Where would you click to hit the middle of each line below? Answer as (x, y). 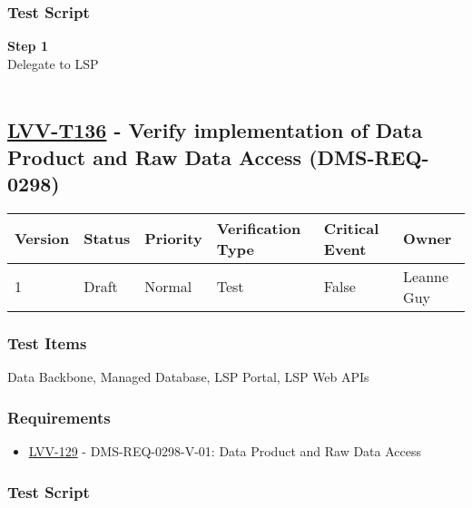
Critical (351, 228)
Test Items (47, 342)
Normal (168, 287)
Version (42, 239)
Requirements (59, 417)
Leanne (426, 276)
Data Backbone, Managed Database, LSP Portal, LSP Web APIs (188, 377)
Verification (259, 228)
